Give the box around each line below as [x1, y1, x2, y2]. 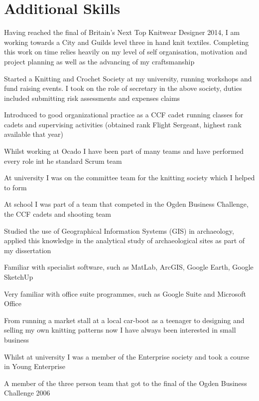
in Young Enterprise [4, 361, 65, 372]
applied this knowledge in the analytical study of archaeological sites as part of [4, 235, 245, 246]
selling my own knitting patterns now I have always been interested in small [4, 325, 236, 335]
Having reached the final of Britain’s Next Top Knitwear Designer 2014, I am [4, 27, 240, 37]
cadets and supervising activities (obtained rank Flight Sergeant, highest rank [4, 119, 242, 129]
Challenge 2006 [4, 388, 50, 398]
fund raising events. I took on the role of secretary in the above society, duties [4, 83, 242, 93]
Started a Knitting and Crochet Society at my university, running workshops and [4, 73, 252, 83]
